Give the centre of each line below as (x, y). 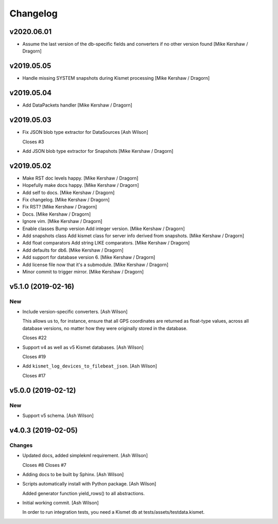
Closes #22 (34, 338)
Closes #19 (34, 357)
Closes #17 (34, 375)
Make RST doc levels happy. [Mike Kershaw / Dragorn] (80, 178)
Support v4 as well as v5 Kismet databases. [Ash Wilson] (83, 347)
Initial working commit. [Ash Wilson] (60, 503)
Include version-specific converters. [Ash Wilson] (75, 312)
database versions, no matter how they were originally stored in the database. (105, 328)
